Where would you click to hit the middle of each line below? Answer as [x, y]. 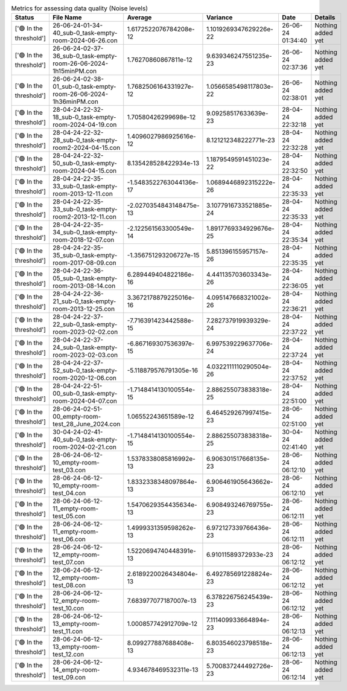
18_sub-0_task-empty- [84, 117]
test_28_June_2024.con [86, 424]
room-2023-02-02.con [85, 332]
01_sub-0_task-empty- [84, 86]
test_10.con [68, 608]
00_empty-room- [77, 417]
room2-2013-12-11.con [84, 217]
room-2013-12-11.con [82, 194]
